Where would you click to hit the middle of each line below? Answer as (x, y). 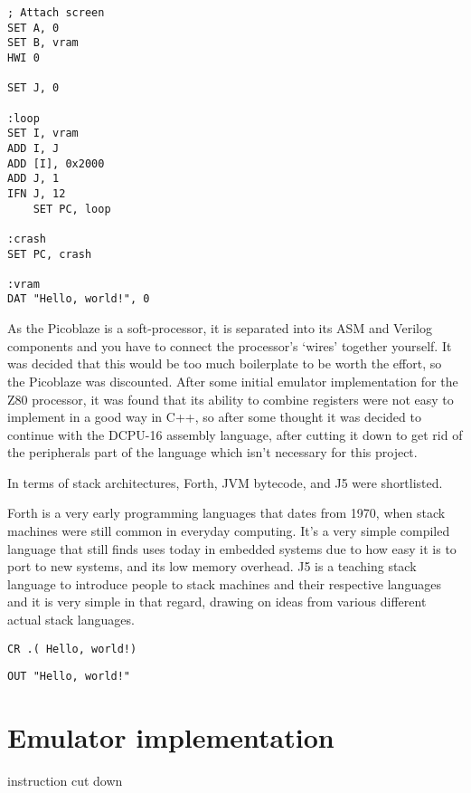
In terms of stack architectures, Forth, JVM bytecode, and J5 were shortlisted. (225, 482)
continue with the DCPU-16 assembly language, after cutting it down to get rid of (235, 434)
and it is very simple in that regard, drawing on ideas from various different (217, 602)
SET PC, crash (50, 254)
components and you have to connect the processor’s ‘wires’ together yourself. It (230, 345)
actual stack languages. (71, 620)
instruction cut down (65, 781)
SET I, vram (43, 134)
